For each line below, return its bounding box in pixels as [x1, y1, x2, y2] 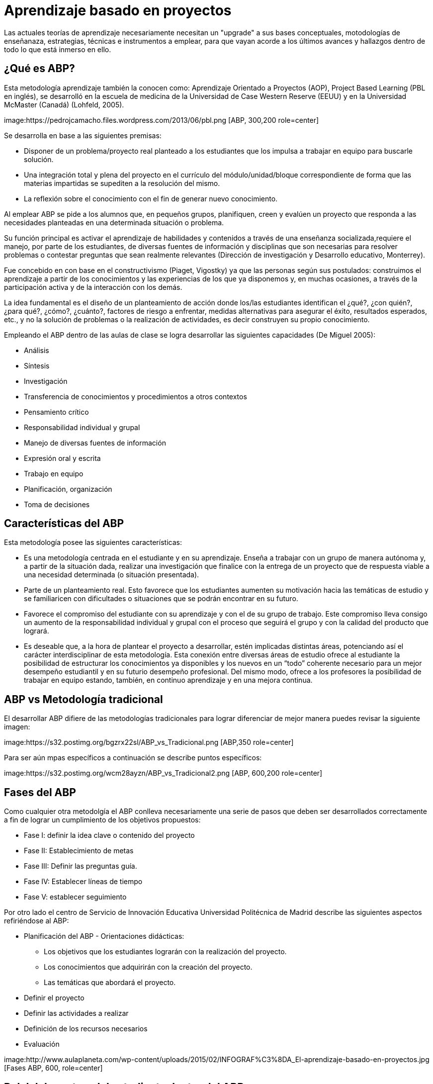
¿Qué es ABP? [4, 62, 75, 75]
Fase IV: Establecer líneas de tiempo [24, 877, 143, 886]
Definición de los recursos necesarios [24, 1024, 148, 1033]
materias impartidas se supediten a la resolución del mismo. [24, 179, 220, 187]
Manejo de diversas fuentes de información [24, 438, 166, 447]
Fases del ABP [4, 786, 76, 799]
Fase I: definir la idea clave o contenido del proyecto [24, 831, 195, 840]
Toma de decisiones [24, 500, 90, 509]
